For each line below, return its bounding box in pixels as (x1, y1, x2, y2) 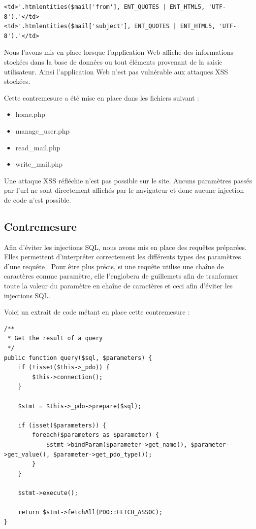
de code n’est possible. (4, 194, 71, 205)
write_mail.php (15, 159, 63, 169)
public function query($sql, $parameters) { (4, 354, 152, 361)
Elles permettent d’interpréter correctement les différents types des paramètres (4, 251, 241, 262)
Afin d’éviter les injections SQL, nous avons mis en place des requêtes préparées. (4, 242, 247, 252)
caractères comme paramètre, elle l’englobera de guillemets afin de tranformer (4, 271, 239, 281)
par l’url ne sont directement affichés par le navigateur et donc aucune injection (4, 185, 244, 195)
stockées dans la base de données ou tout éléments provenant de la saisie (4, 56, 223, 67)
